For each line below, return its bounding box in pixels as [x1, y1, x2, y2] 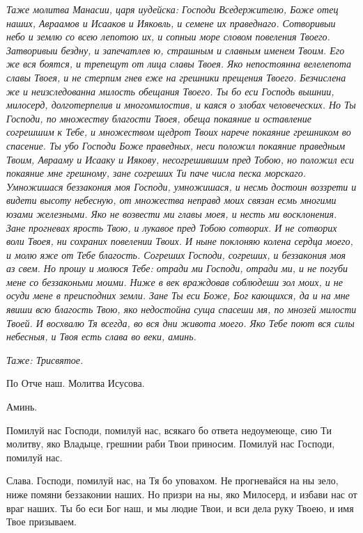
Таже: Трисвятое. [6, 352, 84, 367]
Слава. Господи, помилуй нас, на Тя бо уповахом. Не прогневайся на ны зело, [6, 473, 339, 488]
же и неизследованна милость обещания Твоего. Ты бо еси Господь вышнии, [6, 83, 334, 98]
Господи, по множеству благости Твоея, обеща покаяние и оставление [6, 111, 311, 125]
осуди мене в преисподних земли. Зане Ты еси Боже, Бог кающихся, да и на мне [6, 288, 350, 303]
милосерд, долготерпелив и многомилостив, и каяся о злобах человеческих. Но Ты [6, 97, 356, 112]
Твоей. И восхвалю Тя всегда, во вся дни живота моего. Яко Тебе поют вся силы [6, 315, 355, 330]
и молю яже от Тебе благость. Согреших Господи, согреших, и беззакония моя [6, 247, 346, 262]
